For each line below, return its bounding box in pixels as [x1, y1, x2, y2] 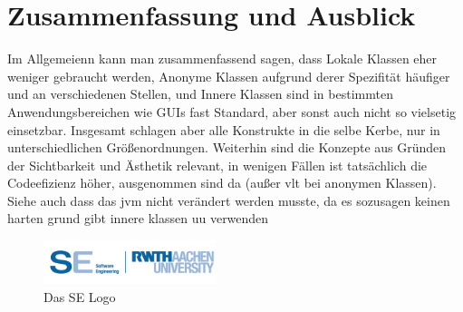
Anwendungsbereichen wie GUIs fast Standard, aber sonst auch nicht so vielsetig [7, 102, 457, 121]
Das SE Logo [43, 287, 116, 306]
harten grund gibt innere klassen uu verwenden [7, 209, 269, 228]
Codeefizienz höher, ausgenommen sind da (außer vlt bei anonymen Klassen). [7, 173, 437, 192]
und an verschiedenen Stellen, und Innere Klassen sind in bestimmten [7, 84, 393, 103]
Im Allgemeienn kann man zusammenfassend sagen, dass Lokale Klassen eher [7, 49, 438, 68]
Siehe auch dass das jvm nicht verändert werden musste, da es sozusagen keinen [7, 190, 450, 210]
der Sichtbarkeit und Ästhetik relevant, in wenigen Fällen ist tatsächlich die [7, 155, 428, 174]
